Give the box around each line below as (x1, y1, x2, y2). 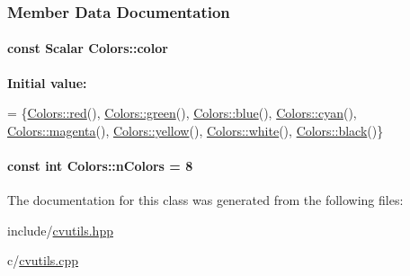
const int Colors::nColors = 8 (7, 156, 193, 175)
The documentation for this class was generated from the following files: (7, 191, 404, 209)
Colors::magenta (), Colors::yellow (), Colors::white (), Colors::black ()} (7, 120, 384, 139)
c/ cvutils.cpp (7, 251, 79, 270)
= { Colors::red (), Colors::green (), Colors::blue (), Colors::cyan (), (7, 103, 357, 122)
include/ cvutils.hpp (7, 220, 113, 239)
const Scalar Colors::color (7, 39, 168, 58)
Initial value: (7, 73, 87, 92)
